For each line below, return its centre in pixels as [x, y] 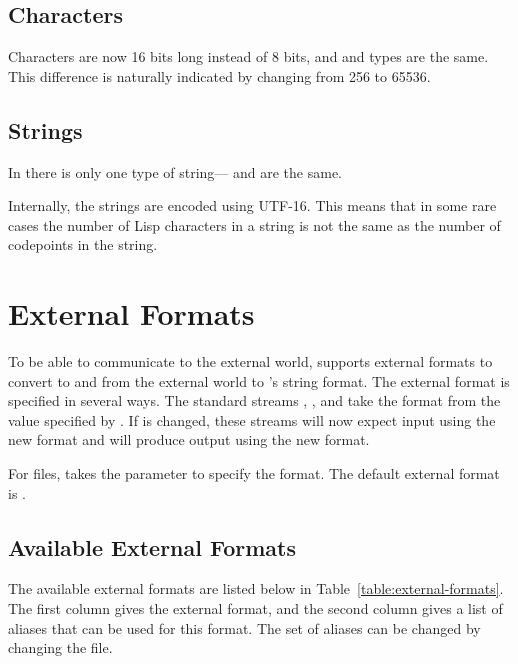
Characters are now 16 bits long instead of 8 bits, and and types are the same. [248, 56]
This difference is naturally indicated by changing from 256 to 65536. [219, 75]
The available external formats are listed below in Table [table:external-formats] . [256, 588]
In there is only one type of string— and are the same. [175, 171]
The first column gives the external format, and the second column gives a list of [255, 608]
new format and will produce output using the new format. [189, 439]
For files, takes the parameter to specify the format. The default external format [254, 473]
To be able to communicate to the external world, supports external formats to [250, 361]
